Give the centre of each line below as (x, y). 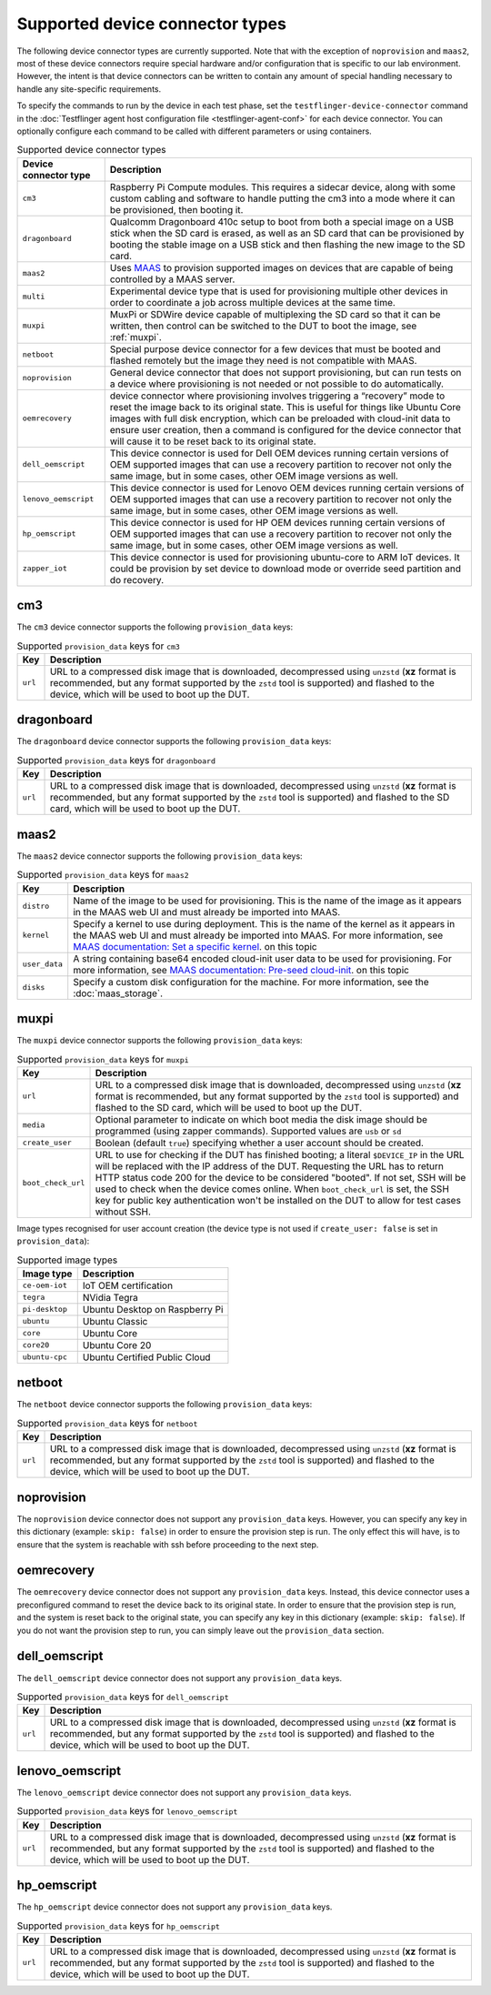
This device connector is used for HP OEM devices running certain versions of (277, 522)
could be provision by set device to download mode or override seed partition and (286, 569)
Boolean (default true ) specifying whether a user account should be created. (260, 1143)
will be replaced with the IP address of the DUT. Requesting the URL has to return (270, 1166)
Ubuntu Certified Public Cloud (146, 1357)
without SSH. (123, 1212)
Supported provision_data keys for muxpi (103, 1059)
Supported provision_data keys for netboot (107, 1424)
